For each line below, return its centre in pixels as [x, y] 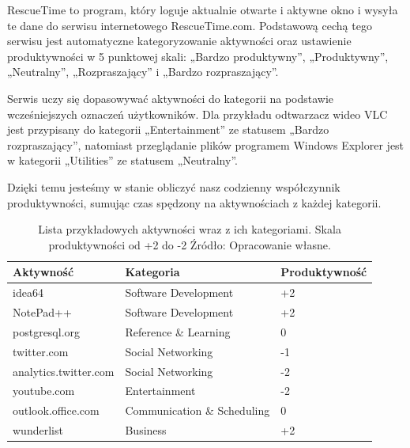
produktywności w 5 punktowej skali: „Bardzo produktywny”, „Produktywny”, [198, 56]
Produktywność [324, 272]
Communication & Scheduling [197, 410]
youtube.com [44, 391]
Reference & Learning [178, 331]
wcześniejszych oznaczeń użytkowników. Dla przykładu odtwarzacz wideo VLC [197, 114]
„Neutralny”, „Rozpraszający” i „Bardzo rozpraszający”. [143, 72]
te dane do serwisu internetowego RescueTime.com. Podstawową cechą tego [190, 25]
